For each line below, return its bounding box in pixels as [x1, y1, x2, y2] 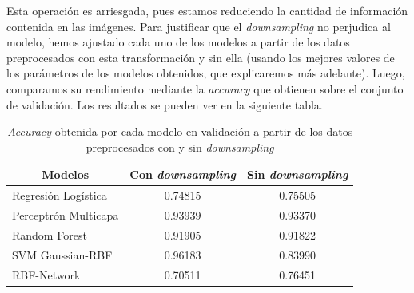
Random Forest [12, 226, 87, 243]
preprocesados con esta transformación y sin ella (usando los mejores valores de [6, 49, 395, 65]
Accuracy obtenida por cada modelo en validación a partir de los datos [7, 123, 353, 140]
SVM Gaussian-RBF [12, 246, 113, 263]
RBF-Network [12, 266, 81, 283]
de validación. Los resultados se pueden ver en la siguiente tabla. [6, 96, 323, 113]
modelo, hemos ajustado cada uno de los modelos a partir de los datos [6, 34, 350, 50]
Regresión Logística [12, 187, 107, 204]
